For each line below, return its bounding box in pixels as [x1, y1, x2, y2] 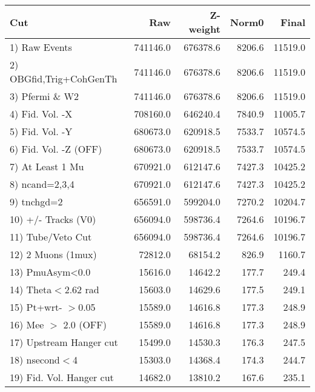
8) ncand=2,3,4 [10, 177, 75, 191]
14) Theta [10, 282, 52, 296]
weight [188, 22, 220, 36]
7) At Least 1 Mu [10, 159, 84, 173]
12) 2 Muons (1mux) [10, 247, 97, 261]
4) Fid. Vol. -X [10, 107, 73, 121]
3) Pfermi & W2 [10, 89, 79, 103]
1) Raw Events [10, 40, 72, 54]
